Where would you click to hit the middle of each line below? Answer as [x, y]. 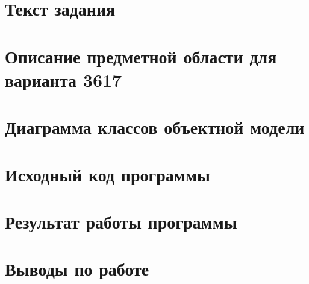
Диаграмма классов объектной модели [155, 127]
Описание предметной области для [141, 56]
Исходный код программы [108, 174]
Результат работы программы [121, 221]
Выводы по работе [77, 269]
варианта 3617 [64, 79]
